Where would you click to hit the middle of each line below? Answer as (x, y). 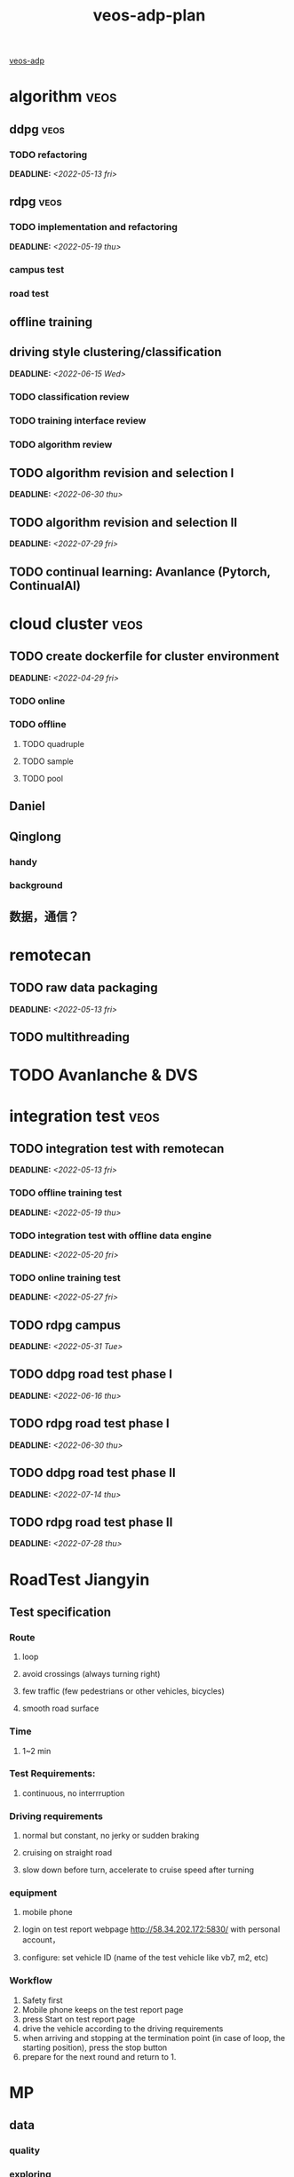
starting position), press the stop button (95, 2047)
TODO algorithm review (61, 444)
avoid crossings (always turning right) (91, 1674)
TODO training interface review (78, 420)
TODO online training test (65, 1277)
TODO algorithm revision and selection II (123, 522)
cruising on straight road (67, 1853)
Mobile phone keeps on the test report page (103, 2009)
